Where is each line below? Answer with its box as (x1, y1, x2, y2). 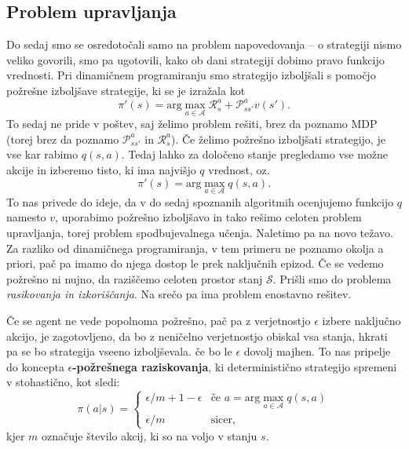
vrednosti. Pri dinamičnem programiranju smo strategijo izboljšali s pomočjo (6, 67, 376, 83)
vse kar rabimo (6, 146, 79, 162)
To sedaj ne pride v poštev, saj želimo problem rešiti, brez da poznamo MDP (6, 115, 378, 132)
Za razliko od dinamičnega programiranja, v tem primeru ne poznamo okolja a (6, 239, 384, 256)
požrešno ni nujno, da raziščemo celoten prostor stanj (6, 270, 263, 287)
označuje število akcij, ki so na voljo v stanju (42, 427, 257, 444)
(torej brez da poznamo (6, 130, 119, 147)
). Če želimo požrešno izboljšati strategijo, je (171, 130, 385, 147)
